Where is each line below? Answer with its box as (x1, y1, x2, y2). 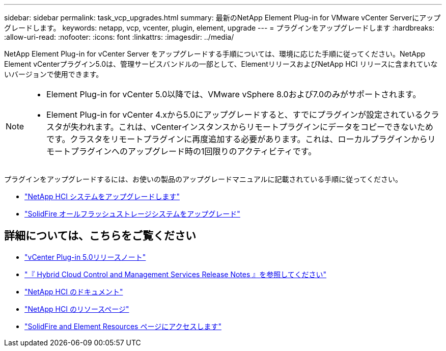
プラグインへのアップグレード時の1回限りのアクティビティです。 (71, 146, 317, 156)
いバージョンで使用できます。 (4, 70, 103, 78)
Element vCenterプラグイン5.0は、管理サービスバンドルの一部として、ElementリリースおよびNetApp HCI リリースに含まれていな (4, 60, 438, 68)
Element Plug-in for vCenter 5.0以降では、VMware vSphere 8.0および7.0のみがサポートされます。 (46, 89, 421, 99)
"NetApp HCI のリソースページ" (24, 304, 129, 313)
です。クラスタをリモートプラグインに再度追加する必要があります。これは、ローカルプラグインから (46, 134, 428, 144)
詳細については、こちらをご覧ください (4, 229, 196, 242)
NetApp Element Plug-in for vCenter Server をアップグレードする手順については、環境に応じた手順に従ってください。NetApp (4, 49, 426, 58)
